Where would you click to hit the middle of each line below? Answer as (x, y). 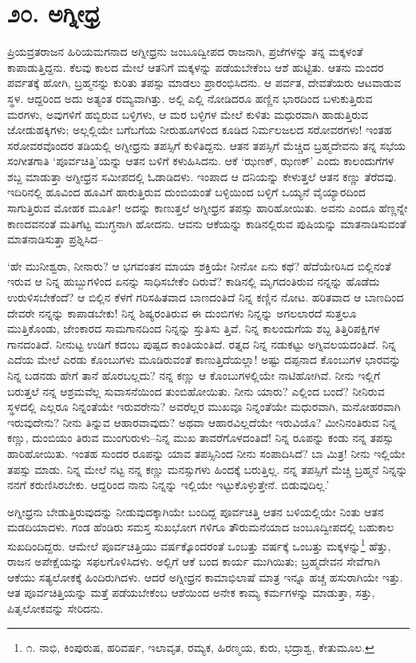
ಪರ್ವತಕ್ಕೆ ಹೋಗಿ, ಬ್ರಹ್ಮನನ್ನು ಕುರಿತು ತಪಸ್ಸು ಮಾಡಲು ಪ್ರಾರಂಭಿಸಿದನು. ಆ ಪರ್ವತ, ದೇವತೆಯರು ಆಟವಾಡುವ (204, 83)
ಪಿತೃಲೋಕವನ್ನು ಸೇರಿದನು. (55, 608)
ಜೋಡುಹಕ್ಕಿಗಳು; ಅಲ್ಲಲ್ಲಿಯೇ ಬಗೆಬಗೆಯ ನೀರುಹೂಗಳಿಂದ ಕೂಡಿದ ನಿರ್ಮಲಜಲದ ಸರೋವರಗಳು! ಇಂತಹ (200, 130)
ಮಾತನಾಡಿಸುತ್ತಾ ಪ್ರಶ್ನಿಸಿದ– (55, 239)
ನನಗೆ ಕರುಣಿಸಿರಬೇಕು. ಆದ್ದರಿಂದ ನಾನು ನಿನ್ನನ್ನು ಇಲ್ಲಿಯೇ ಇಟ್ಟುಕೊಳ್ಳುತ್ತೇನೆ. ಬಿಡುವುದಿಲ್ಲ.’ (168, 485)
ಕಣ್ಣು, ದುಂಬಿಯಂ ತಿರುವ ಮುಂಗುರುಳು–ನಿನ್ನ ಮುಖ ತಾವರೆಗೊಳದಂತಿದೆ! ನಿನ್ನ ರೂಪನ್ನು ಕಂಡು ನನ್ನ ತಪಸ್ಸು (201, 438)
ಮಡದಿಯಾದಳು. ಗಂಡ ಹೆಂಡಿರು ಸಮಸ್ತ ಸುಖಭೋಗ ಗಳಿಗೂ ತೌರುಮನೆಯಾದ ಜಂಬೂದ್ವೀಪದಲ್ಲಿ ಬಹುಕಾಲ (201, 527)
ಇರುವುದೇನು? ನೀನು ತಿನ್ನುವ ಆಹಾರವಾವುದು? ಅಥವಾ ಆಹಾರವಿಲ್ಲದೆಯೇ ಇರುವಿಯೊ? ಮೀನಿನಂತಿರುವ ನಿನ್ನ (202, 422)
